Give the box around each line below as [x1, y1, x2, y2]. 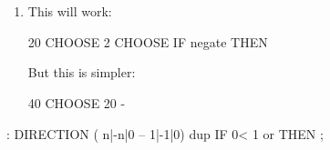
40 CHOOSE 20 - [27, 93, 126, 112]
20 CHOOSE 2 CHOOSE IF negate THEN [27, 32, 268, 51]
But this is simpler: [27, 63, 136, 82]
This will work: [27, 2, 112, 21]
